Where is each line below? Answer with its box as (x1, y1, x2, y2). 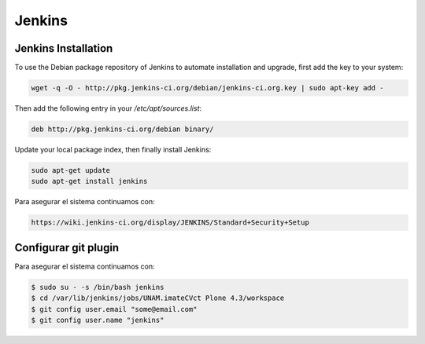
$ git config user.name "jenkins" (31, 316, 164, 324)
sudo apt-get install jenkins (31, 177, 148, 186)
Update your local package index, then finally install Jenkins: (14, 145, 212, 154)
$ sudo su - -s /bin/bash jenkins (31, 283, 164, 291)
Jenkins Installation (14, 42, 113, 55)
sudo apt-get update (31, 166, 110, 174)
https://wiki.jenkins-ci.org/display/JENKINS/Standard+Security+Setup (31, 218, 310, 227)
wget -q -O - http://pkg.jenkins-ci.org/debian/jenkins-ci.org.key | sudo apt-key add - (31, 83, 385, 93)
